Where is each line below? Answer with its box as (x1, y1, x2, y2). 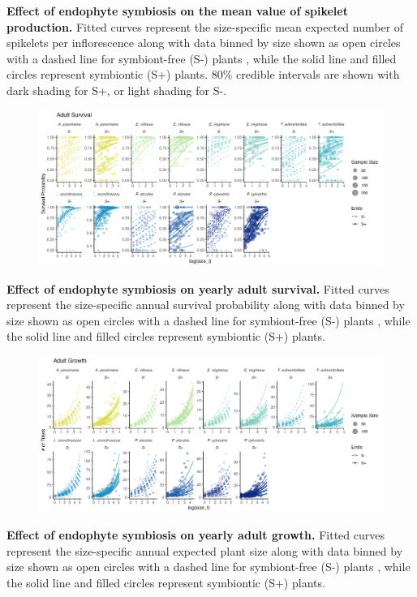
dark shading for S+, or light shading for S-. (6, 81, 227, 98)
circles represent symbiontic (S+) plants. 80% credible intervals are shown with (6, 66, 400, 83)
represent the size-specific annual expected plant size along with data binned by (6, 542, 403, 559)
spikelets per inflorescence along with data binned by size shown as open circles (6, 34, 401, 51)
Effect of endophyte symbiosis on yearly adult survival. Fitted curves (6, 280, 389, 297)
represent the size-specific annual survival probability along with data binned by (6, 296, 405, 313)
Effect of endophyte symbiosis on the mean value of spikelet (6, 2, 348, 19)
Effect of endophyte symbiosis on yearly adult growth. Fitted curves (6, 526, 385, 543)
